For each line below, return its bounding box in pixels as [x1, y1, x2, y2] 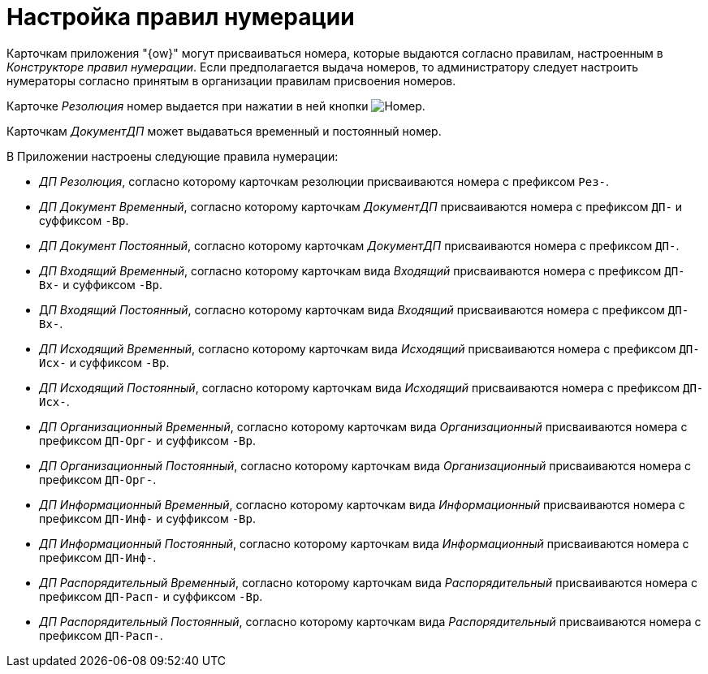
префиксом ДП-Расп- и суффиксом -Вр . [39, 589, 263, 603]
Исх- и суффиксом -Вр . [39, 355, 170, 369]
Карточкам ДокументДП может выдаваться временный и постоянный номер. [6, 123, 442, 138]
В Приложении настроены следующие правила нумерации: [6, 149, 339, 163]
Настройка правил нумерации [6, 3, 355, 31]
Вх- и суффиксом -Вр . [39, 277, 163, 292]
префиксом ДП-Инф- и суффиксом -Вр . [39, 511, 256, 525]
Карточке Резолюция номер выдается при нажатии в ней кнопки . [6, 98, 425, 113]
